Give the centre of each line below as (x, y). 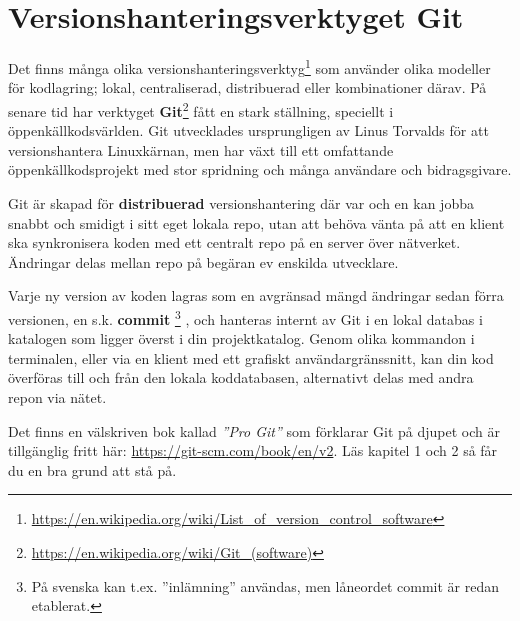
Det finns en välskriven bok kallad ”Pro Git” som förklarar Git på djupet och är (254, 430)
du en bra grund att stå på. (92, 469)
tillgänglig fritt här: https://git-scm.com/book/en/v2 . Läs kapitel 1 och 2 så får (253, 450)
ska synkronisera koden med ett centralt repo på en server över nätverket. (234, 242)
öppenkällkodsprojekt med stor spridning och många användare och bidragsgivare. (260, 169)
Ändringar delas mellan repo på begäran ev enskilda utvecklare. (203, 261)
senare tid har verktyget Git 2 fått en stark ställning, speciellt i (201, 109)
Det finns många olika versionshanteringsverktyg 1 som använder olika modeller (249, 66)
